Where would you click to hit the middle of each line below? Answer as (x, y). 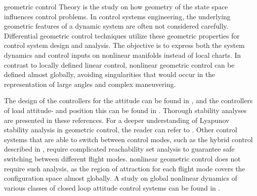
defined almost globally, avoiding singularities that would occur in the (109, 74)
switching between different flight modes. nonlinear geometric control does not (122, 158)
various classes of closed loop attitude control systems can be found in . (112, 187)
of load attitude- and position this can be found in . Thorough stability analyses (125, 110)
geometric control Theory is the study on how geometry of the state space (116, 6)
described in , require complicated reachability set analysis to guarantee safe (119, 149)
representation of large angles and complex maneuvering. (90, 84)
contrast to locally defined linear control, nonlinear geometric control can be (119, 64)
